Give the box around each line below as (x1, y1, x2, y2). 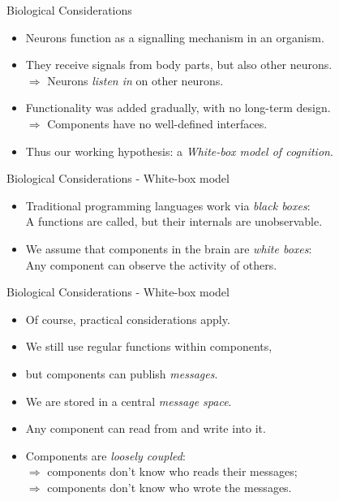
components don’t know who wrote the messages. (47, 478, 292, 495)
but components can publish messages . (25, 365, 218, 382)
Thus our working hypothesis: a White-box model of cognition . (25, 142, 333, 159)
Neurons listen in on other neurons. (47, 71, 224, 89)
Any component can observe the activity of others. (25, 256, 277, 273)
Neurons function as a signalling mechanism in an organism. (25, 28, 324, 45)
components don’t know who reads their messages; (47, 463, 298, 480)
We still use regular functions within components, (25, 338, 272, 355)
